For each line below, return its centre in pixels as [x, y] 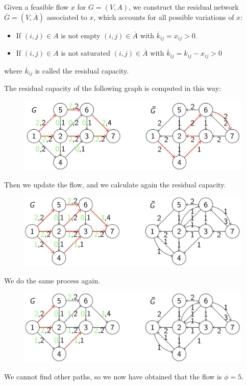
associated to [67, 17]
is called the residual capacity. [82, 70]
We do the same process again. [52, 280]
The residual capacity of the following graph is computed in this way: [113, 88]
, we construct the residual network [184, 7]
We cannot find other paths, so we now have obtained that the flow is [113, 376]
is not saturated [86, 53]
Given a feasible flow [36, 7]
